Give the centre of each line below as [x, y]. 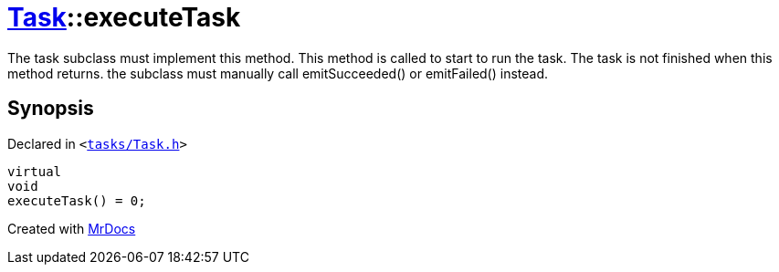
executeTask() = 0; [77, 200]
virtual [35, 171]
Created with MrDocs [72, 228]
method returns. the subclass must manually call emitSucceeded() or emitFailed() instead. [278, 73]
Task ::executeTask [124, 17]
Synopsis [51, 109]
